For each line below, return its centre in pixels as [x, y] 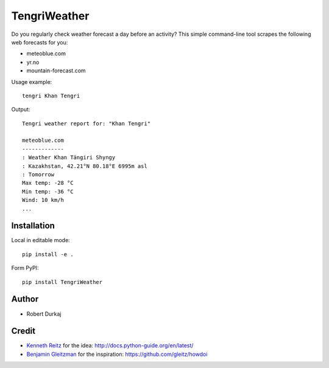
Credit [23, 331]
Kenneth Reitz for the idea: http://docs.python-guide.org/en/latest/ [110, 345]
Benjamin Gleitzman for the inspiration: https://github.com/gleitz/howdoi [117, 354]
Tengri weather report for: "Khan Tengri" [87, 123]
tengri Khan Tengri [51, 95]
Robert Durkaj [44, 314]
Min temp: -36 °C [48, 191]
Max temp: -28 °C [48, 183]
